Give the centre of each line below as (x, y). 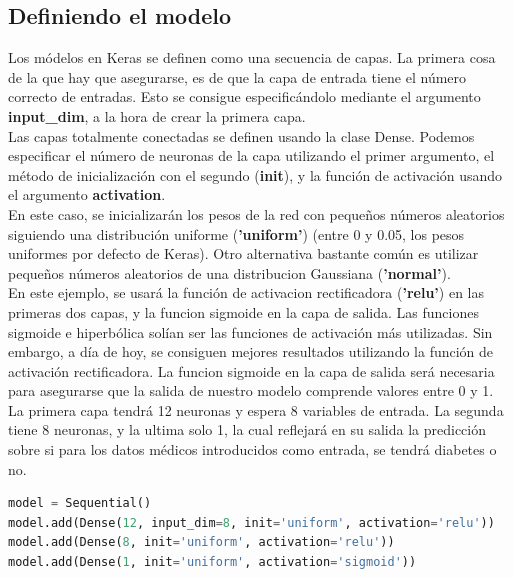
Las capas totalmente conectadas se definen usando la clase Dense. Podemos (241, 135)
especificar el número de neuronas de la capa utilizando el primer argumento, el (251, 155)
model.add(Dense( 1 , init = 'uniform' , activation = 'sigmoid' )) (212, 562)
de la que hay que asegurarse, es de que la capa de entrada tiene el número (237, 76)
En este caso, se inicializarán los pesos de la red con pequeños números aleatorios (256, 213)
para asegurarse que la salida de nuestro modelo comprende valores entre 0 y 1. (251, 390)
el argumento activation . (87, 194)
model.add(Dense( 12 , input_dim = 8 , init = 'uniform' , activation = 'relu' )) (251, 522)
